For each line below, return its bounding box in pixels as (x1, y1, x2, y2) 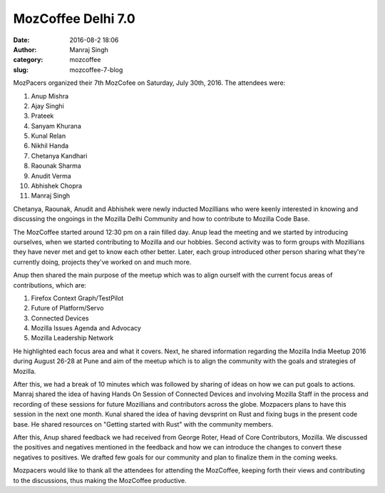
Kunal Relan (31, 132, 66, 141)
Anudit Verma (31, 171, 71, 180)
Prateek (31, 111, 54, 121)
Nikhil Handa (31, 141, 69, 150)
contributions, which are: (13, 280, 87, 289)
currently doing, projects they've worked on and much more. (13, 258, 192, 266)
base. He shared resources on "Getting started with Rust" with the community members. (13, 420, 274, 428)
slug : (13, 65, 29, 74)
